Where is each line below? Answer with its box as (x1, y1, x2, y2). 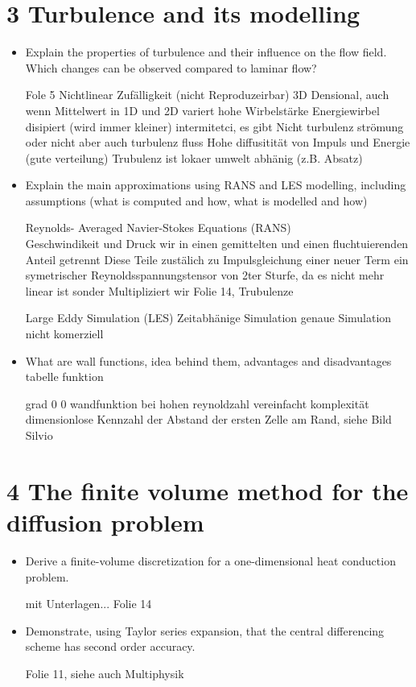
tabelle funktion (25, 368, 104, 385)
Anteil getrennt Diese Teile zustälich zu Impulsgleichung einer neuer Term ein (25, 250, 409, 267)
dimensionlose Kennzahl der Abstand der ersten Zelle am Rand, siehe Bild (25, 411, 392, 428)
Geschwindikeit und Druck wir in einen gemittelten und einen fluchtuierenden (25, 235, 409, 252)
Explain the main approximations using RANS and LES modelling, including (25, 176, 406, 193)
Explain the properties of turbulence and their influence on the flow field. (25, 43, 387, 60)
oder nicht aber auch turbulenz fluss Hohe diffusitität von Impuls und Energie (25, 134, 410, 151)
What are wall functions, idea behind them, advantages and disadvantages (25, 352, 392, 369)
